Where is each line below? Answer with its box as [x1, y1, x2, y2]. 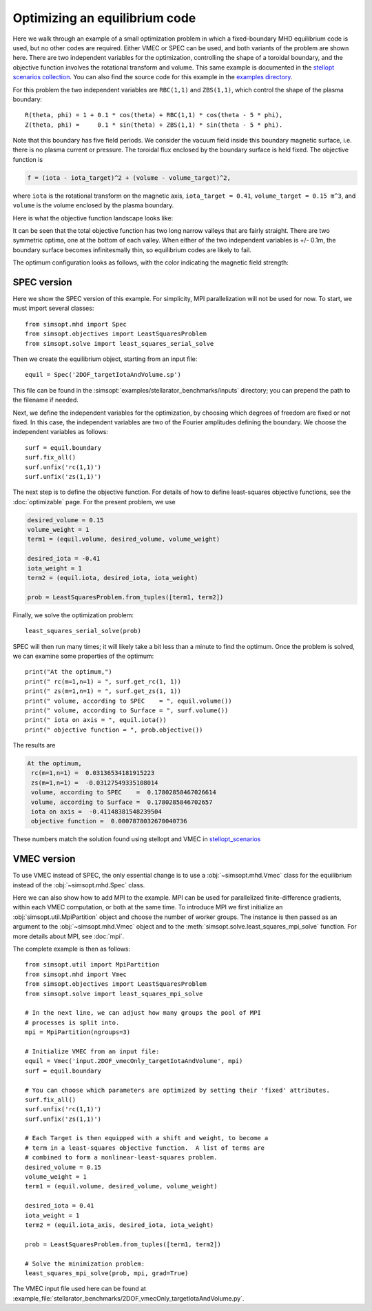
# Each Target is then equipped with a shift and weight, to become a [25, 1134, 269, 1142]
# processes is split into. [25, 1018, 120, 1026]
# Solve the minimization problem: [25, 1259, 145, 1268]
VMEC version [12, 853, 76, 865]
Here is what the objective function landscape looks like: [12, 214, 174, 222]
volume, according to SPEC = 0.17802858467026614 [31, 789, 216, 796]
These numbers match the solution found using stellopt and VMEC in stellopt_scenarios [12, 835, 261, 843]
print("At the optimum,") [25, 668, 113, 676]
